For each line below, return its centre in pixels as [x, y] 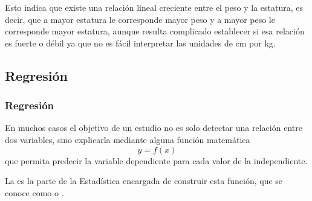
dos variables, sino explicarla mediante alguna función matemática [128, 139]
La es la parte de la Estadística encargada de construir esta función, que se [144, 181]
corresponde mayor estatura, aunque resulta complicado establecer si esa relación [155, 31]
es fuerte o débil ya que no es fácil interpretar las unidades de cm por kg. [140, 43]
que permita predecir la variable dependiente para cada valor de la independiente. [156, 160]
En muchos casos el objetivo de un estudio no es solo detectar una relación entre [154, 128]
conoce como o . [34, 192]
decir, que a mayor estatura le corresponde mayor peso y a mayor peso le [140, 19]
